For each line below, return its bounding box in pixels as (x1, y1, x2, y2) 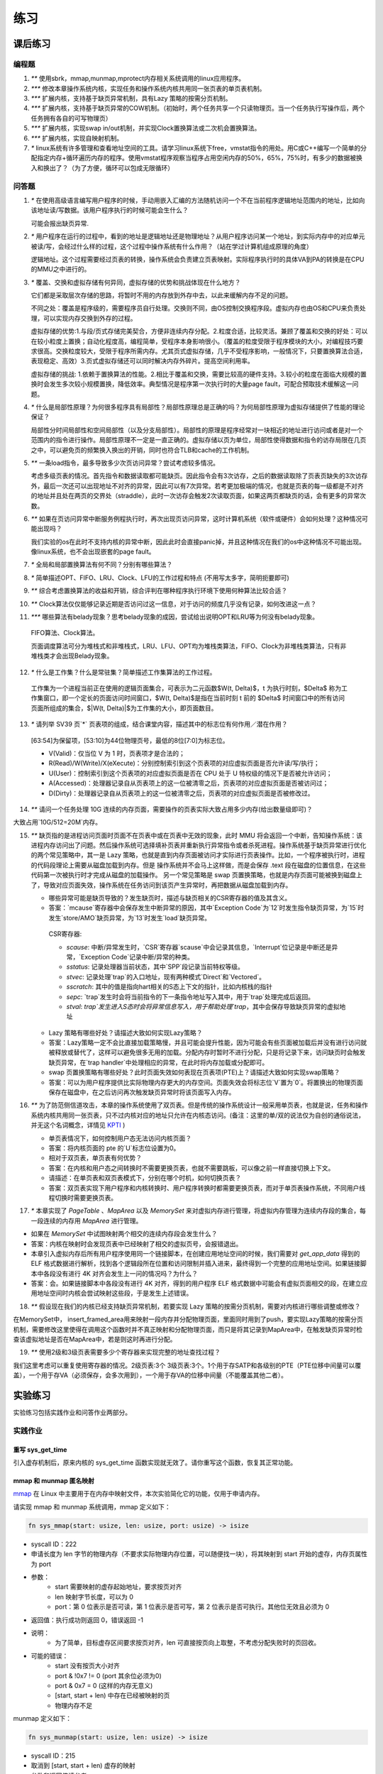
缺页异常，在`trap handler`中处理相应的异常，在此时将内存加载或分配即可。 (48, 1058, 269, 1067)
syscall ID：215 (30, 1751, 76, 1760)
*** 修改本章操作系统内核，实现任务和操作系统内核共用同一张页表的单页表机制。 (30, 84, 266, 92)
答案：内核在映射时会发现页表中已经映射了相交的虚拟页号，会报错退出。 (30, 1239, 243, 1248)
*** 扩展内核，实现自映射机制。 (30, 133, 123, 142)
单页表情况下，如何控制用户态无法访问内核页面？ (48, 1134, 191, 1142)
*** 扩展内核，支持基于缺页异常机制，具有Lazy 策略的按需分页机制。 (30, 94, 232, 103)
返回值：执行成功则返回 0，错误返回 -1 (30, 1615, 143, 1624)
